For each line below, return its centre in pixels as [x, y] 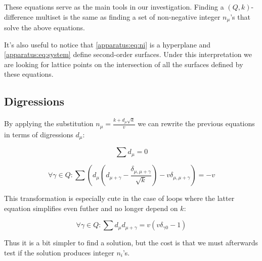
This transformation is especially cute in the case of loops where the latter [119, 198]
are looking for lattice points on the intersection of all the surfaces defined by [124, 64]
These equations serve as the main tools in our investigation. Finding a [114, 7]
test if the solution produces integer [59, 252]
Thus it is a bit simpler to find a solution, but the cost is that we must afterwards [131, 243]
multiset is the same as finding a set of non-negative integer [128, 16]
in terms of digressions [39, 134]
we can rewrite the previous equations [196, 123]
